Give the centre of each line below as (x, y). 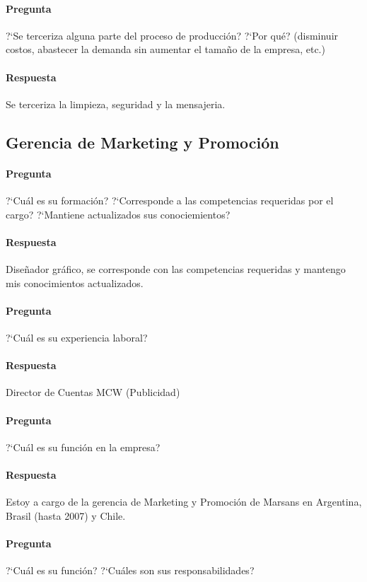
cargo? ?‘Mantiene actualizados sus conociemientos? (118, 214)
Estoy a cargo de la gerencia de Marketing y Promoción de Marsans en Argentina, (184, 502)
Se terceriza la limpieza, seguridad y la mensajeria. (116, 104)
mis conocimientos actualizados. (75, 283)
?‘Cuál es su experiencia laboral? (77, 337)
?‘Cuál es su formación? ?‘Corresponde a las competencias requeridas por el (170, 200)
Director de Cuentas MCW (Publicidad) (93, 392)
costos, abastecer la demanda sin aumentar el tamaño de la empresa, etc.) (165, 49)
